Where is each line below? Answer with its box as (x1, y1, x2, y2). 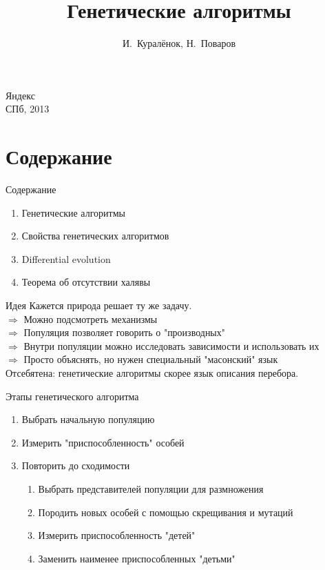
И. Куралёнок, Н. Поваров (122, 36, 236, 50)
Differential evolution (21, 251, 111, 266)
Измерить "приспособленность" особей (21, 435, 185, 449)
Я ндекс (6, 88, 35, 102)
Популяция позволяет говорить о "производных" (23, 325, 226, 340)
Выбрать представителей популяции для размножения (38, 481, 264, 495)
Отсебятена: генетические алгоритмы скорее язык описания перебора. (6, 365, 299, 380)
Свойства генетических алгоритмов (21, 228, 169, 243)
